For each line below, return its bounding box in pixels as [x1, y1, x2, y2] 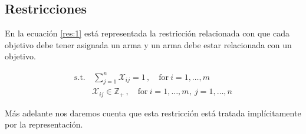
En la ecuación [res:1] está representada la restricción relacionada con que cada [5, 27, 289, 39]
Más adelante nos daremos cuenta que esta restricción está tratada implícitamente [5, 106, 301, 119]
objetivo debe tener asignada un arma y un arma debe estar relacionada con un [5, 38, 292, 51]
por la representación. [5, 118, 83, 130]
